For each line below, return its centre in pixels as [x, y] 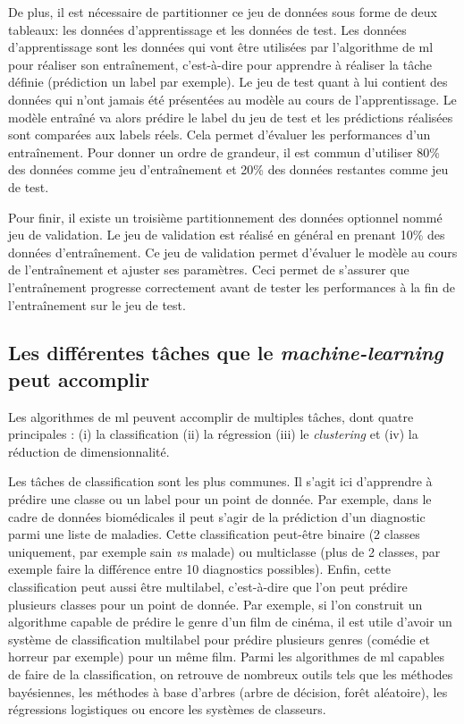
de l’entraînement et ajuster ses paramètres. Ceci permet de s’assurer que [209, 269]
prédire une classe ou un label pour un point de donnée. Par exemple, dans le [220, 499]
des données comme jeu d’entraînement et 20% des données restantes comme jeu [228, 169]
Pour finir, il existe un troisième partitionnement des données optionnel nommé [225, 217]
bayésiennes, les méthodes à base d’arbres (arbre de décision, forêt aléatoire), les [228, 691]
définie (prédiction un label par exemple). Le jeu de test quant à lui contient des [228, 82]
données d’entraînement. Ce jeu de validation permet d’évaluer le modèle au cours [233, 252]
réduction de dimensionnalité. [89, 451]
